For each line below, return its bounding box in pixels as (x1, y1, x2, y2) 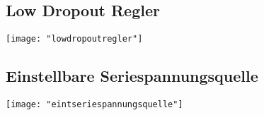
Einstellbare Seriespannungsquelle (6, 65, 258, 87)
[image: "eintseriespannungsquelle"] (6, 99, 183, 110)
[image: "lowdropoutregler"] (6, 34, 143, 44)
